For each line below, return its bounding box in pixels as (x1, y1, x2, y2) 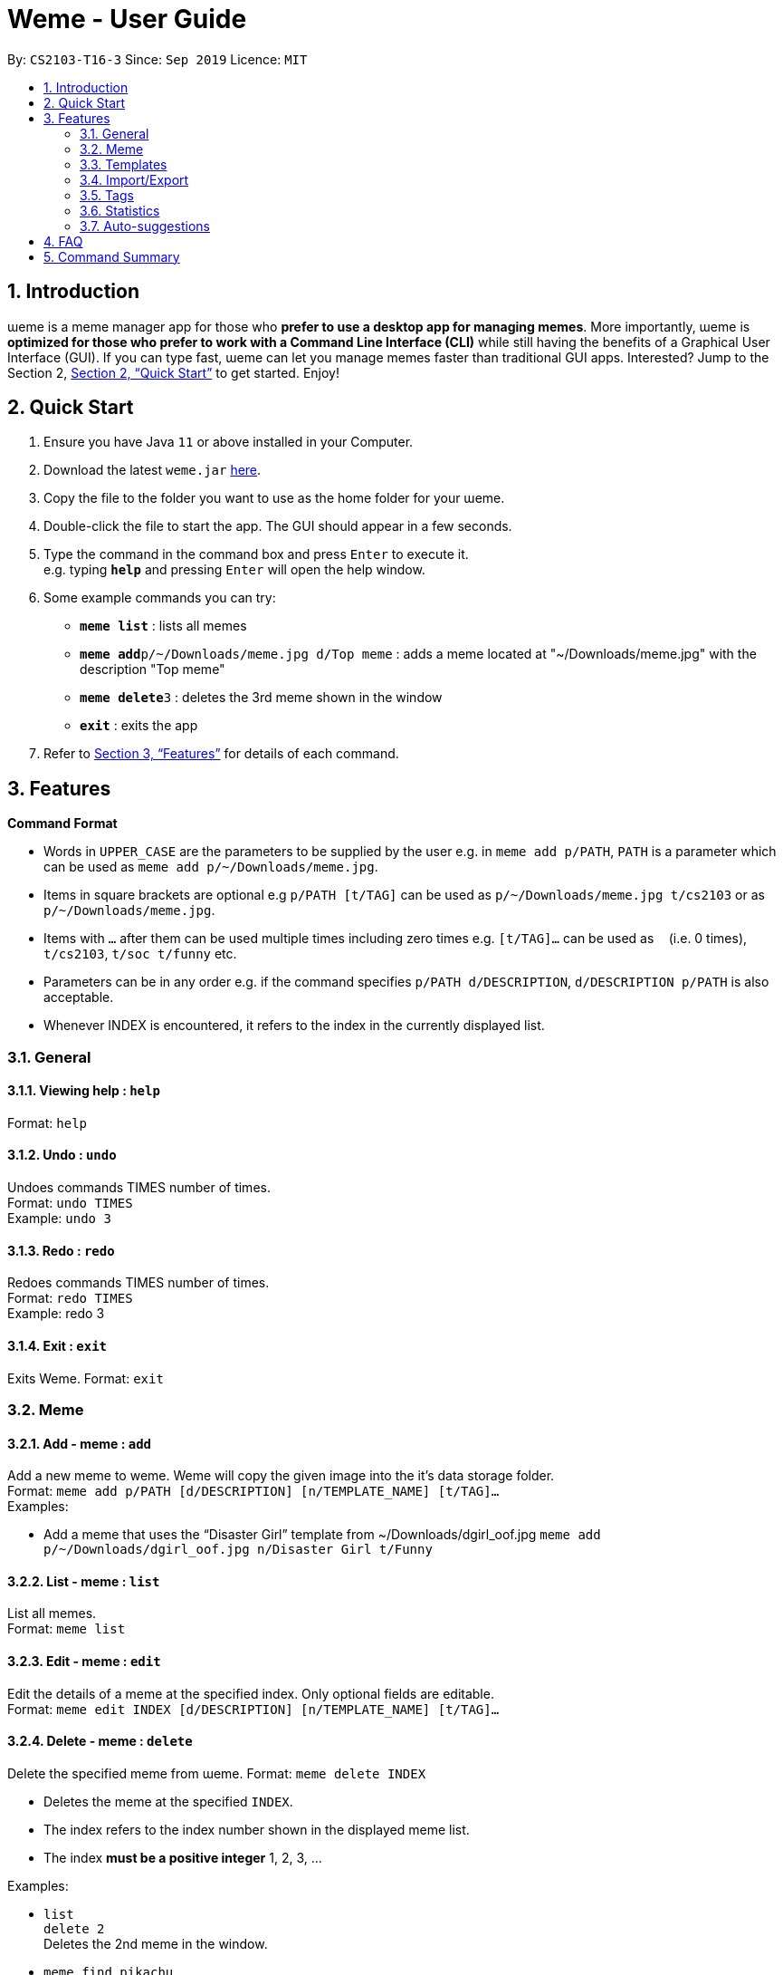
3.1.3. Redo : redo (7, 1242, 115, 1258)
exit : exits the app (80, 718, 198, 734)
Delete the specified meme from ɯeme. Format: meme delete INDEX (7, 1765, 426, 1781)
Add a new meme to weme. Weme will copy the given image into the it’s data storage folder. (7, 1468, 555, 1484)
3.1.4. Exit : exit (7, 1337, 107, 1354)
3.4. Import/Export (80, 171, 189, 188)
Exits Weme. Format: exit (7, 1370, 164, 1386)
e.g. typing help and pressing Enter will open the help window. (43, 562, 425, 578)
